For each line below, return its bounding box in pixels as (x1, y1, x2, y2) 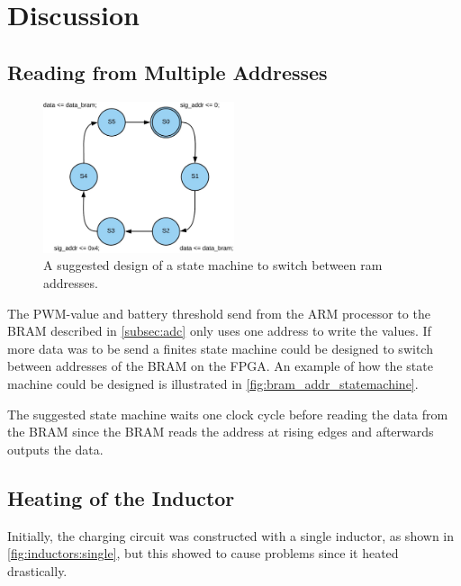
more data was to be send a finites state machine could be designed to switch (7, 338, 433, 357)
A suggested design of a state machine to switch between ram (43, 256, 383, 275)
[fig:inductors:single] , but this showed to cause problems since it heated (7, 544, 399, 563)
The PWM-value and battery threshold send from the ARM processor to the (7, 303, 430, 322)
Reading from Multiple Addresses (7, 58, 328, 86)
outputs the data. (7, 439, 104, 458)
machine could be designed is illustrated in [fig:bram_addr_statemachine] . (7, 374, 419, 393)
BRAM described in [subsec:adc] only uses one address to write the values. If (7, 321, 431, 340)
